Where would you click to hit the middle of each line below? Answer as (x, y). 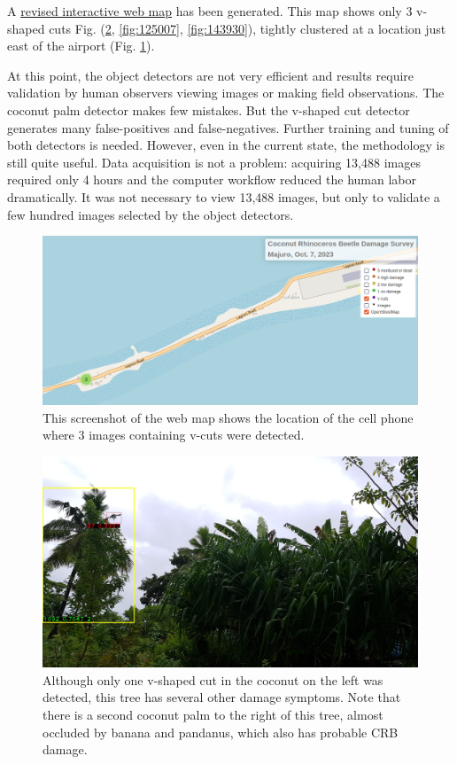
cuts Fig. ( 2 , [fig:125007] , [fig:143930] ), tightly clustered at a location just (248, 28)
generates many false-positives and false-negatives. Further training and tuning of (228, 127)
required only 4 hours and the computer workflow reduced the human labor (212, 179)
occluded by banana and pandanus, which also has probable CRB (221, 732)
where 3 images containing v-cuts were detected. (174, 435)
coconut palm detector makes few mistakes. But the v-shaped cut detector (209, 109)
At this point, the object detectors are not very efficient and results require (211, 75)
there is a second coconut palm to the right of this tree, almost (213, 715)
